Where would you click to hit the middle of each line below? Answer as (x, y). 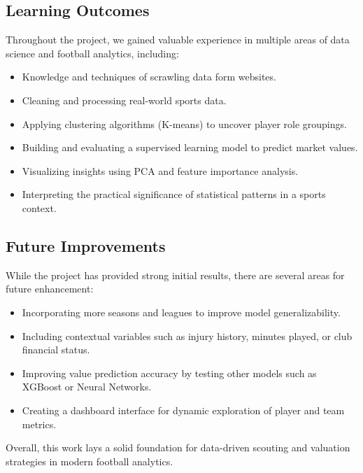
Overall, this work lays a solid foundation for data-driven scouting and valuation (178, 447)
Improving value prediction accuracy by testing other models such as (169, 373)
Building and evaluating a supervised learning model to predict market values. (190, 147)
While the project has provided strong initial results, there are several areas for (175, 275)
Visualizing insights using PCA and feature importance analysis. (160, 170)
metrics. (39, 424)
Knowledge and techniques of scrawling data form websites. (149, 77)
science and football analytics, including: (92, 53)
